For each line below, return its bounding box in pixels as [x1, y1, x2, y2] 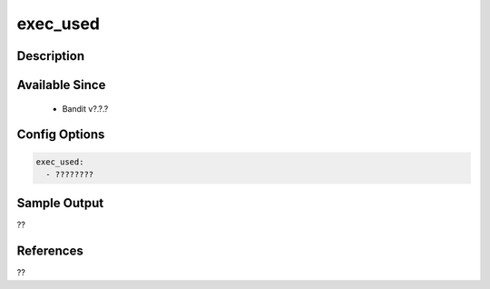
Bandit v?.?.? [62, 103, 109, 114]
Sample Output [16, 195, 104, 211]
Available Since [16, 77, 106, 93]
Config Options [16, 127, 105, 143]
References [16, 244, 83, 259]
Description [16, 48, 85, 64]
